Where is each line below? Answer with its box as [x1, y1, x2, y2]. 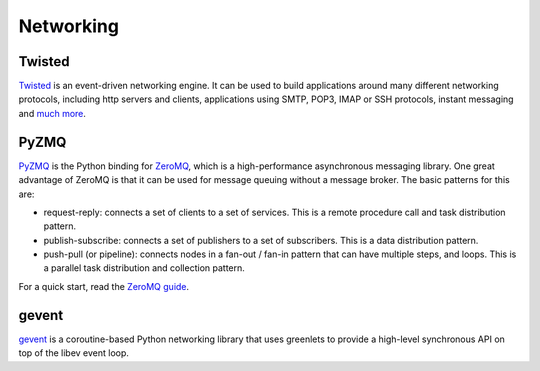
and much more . [18, 107, 87, 119]
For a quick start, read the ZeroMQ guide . [18, 280, 190, 292]
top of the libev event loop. [18, 347, 130, 359]
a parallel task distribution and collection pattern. [43, 262, 245, 274]
